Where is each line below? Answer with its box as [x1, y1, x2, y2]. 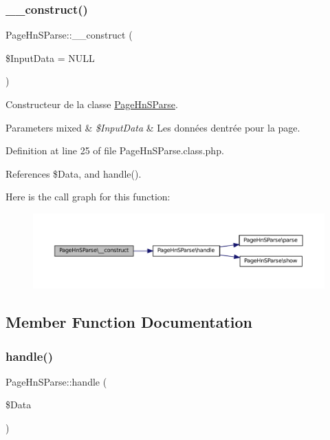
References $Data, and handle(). [5, 166, 142, 180]
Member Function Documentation [5, 311, 253, 333]
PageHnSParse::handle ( [5, 374, 107, 388]
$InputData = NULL [5, 50, 95, 65]
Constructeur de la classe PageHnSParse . [5, 97, 178, 111]
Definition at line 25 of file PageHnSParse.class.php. [5, 143, 224, 158]
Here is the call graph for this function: [5, 189, 170, 204]
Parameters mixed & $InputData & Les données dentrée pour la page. [5, 120, 300, 134]
